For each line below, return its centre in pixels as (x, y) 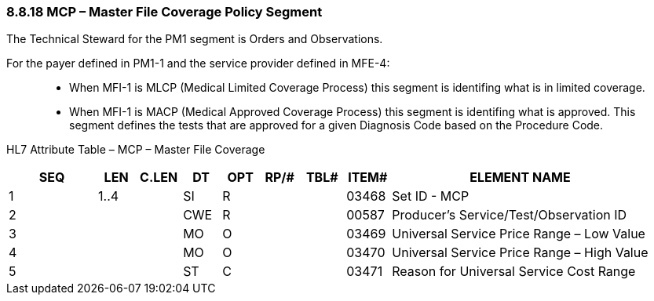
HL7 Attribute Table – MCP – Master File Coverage (136, 150)
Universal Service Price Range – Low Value (519, 234)
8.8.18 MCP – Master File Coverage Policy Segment (164, 12)
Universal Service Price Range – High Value (520, 253)
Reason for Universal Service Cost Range (514, 272)
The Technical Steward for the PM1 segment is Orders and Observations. (195, 39)
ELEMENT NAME (520, 178)
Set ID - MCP (431, 196)
